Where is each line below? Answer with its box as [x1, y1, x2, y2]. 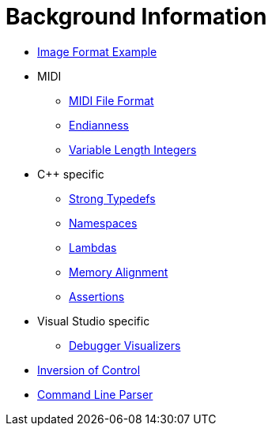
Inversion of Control [37, 363, 141, 377]
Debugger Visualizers [69, 338, 181, 352]
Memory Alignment [69, 265, 168, 279]
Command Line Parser [37, 387, 153, 401]
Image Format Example [37, 44, 157, 58]
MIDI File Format [69, 93, 154, 107]
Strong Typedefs [69, 191, 156, 205]
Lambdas [69, 240, 117, 254]
